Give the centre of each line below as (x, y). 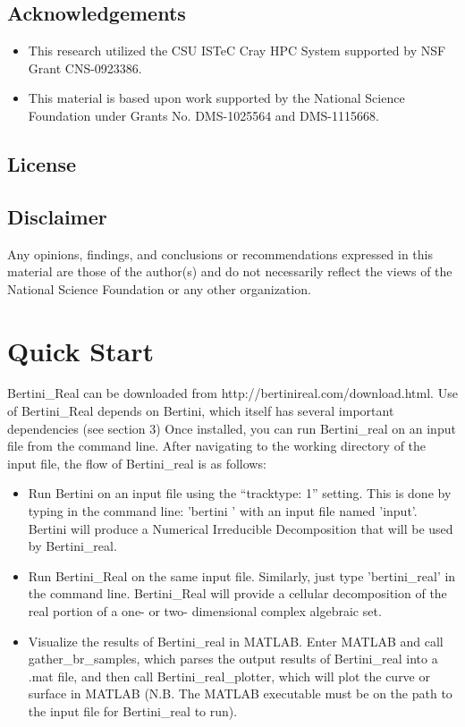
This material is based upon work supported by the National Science (216, 98)
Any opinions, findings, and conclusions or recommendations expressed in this (220, 254)
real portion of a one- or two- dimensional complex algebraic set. (205, 611)
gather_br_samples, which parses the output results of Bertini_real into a (233, 659)
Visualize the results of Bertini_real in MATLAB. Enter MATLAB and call (236, 641)
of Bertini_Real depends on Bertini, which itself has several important (201, 411)
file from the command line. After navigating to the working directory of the (217, 446)
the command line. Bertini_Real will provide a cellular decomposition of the (237, 593)
